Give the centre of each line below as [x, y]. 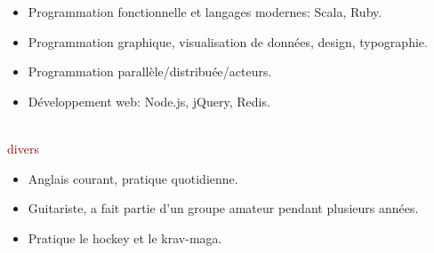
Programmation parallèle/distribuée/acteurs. [150, 71]
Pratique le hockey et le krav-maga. [125, 237]
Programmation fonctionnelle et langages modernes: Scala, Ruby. [205, 12]
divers [23, 148]
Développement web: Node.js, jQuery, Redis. [149, 101]
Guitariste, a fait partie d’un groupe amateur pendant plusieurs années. [223, 208]
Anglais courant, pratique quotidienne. [133, 178]
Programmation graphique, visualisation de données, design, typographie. [228, 41]
